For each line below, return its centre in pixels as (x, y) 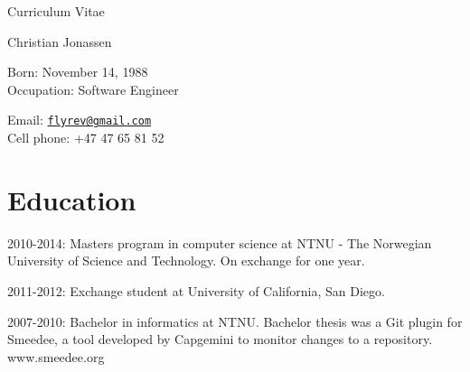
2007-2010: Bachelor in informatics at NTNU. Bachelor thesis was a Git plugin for (235, 321)
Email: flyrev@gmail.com (80, 120)
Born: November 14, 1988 (78, 72)
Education (72, 199)
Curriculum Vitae (56, 11)
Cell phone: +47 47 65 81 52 (86, 138)
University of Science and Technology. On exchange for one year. (186, 260)
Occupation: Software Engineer (93, 89)
